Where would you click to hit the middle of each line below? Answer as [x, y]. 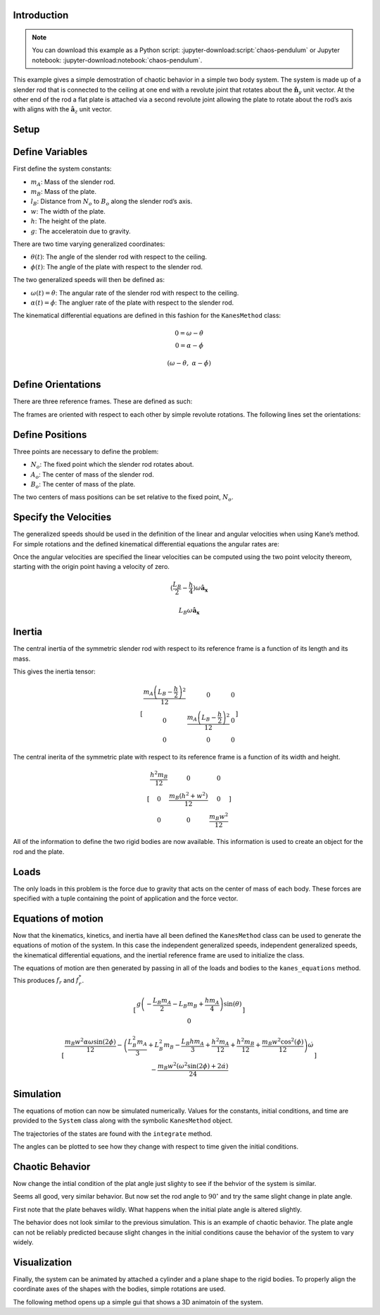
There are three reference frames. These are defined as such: [103, 401]
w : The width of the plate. [68, 211]
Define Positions [50, 435]
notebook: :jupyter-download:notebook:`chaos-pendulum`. [117, 60]
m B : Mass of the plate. [64, 192]
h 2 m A [221, 1042]
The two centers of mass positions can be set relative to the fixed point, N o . [123, 498]
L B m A [162, 1001]
